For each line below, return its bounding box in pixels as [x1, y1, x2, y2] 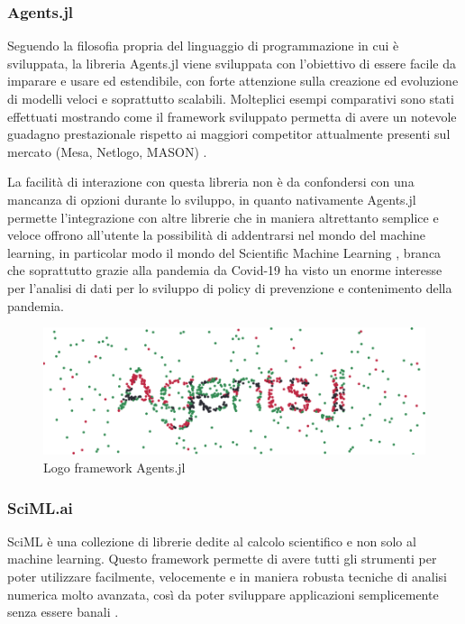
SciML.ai [7, 496, 73, 518]
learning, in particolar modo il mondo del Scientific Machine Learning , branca [7, 243, 442, 262]
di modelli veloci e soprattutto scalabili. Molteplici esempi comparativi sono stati [7, 89, 454, 107]
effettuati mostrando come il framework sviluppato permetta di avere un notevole [7, 106, 457, 125]
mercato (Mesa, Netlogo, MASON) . [7, 142, 207, 161]
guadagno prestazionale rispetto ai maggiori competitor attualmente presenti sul [7, 124, 451, 143]
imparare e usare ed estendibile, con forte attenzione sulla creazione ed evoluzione [7, 71, 459, 90]
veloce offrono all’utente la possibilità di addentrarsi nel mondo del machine [7, 225, 425, 244]
